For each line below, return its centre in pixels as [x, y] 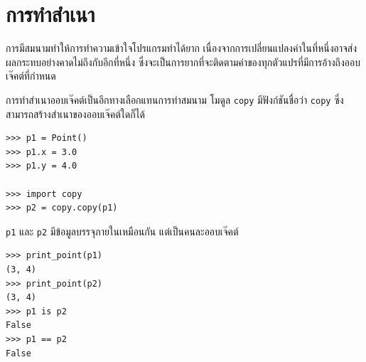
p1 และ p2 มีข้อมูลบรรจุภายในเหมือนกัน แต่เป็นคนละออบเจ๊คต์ [122, 231]
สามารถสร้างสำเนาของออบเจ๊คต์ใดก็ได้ [75, 113]
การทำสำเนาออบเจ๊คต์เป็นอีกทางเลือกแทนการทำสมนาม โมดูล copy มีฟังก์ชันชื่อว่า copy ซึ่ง [175, 99]
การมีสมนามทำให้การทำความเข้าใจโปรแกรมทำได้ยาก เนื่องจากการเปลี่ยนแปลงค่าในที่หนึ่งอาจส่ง [182, 48]
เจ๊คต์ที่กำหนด [31, 76]
